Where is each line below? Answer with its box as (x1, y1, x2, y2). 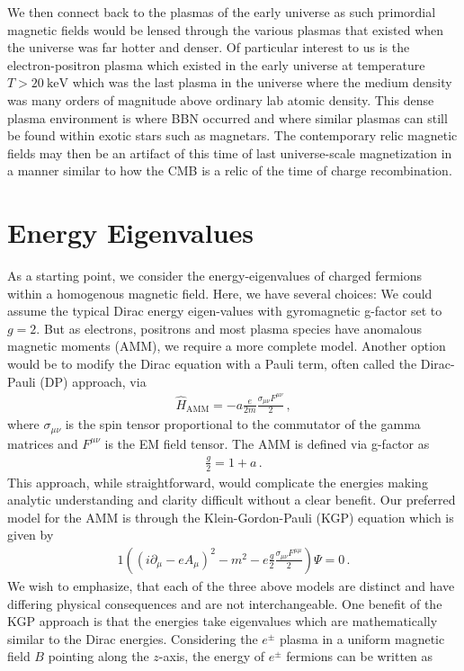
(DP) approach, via (40, 371, 147, 390)
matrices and (7, 434, 78, 452)
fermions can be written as (286, 647, 433, 666)
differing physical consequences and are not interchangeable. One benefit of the (7, 594, 442, 613)
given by (7, 525, 54, 544)
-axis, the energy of (158, 647, 265, 666)
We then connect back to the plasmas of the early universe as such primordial (7, 3, 436, 21)
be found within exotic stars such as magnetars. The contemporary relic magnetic (7, 126, 458, 145)
